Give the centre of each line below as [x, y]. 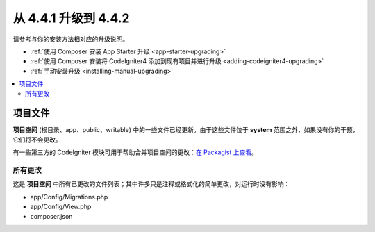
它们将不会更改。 [37, 140]
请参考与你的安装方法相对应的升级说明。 [70, 39]
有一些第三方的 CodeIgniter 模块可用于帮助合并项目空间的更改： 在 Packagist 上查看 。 [135, 152]
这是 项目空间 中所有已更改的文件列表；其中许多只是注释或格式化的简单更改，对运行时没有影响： [151, 184]
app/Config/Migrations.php [69, 197]
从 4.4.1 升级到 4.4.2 [71, 18]
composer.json [51, 216]
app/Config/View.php [61, 207]
